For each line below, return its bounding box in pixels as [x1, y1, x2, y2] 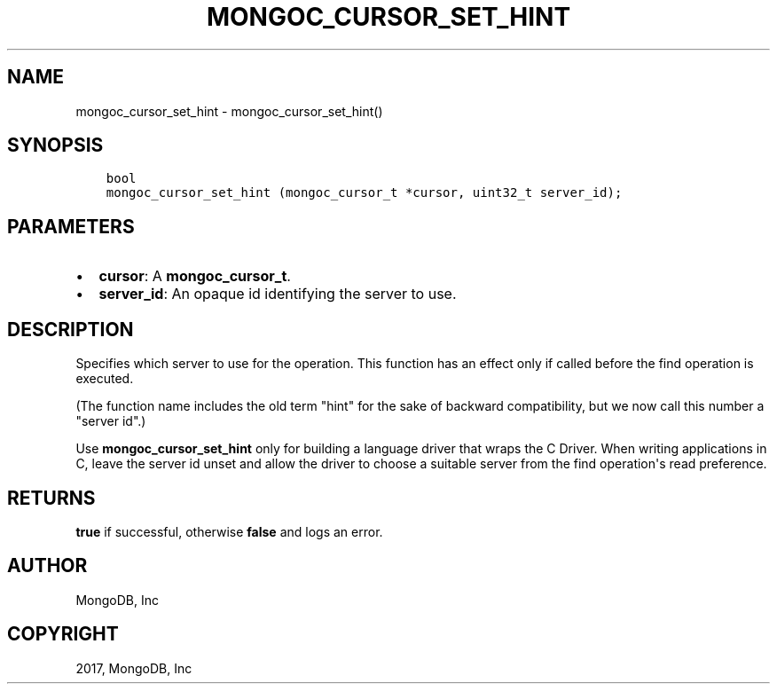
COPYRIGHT [7, 623, 119, 646]
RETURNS [7, 486, 96, 509]
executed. [75, 371, 134, 387]
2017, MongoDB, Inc [75, 660, 192, 676]
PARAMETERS [7, 215, 135, 238]
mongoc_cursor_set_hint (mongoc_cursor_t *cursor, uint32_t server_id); [106, 185, 623, 200]
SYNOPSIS [7, 134, 104, 157]
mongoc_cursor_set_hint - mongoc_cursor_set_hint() [75, 103, 383, 119]
